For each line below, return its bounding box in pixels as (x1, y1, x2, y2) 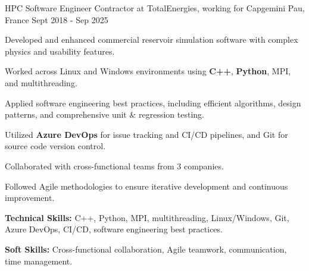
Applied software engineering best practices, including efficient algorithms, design (5, 96, 301, 109)
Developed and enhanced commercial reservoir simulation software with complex (5, 33, 298, 46)
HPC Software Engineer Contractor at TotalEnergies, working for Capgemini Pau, (5, 2, 305, 14)
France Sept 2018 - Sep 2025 (5, 13, 108, 26)
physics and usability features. (5, 45, 115, 57)
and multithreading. (5, 76, 77, 89)
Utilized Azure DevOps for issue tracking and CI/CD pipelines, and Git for (5, 128, 288, 140)
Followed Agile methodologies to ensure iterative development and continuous (5, 179, 288, 192)
